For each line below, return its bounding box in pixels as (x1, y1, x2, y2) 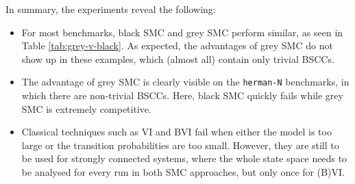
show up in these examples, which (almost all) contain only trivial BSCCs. (21, 51, 334, 66)
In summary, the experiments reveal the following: (5, 2, 216, 16)
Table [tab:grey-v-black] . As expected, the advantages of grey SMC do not (21, 38, 333, 53)
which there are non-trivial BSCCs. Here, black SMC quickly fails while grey (21, 88, 343, 103)
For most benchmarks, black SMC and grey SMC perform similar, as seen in (21, 25, 343, 39)
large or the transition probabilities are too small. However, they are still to (21, 137, 339, 152)
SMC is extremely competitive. (21, 101, 151, 116)
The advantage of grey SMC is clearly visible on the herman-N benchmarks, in (21, 75, 350, 89)
